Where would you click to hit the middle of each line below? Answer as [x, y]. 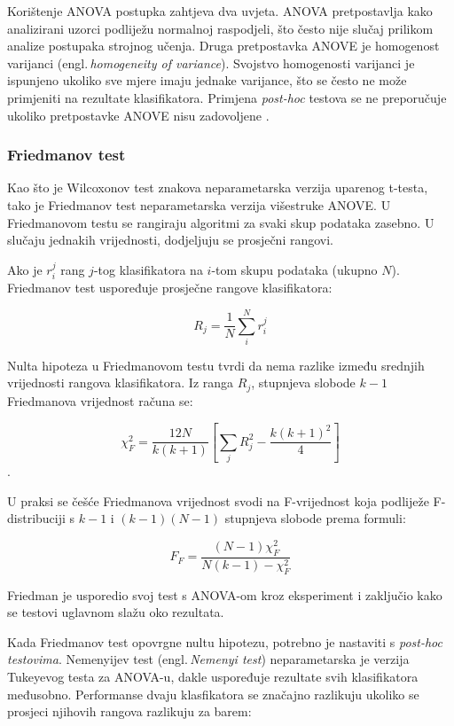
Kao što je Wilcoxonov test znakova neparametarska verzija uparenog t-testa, [218, 187]
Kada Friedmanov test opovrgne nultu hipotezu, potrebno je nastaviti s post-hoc [225, 641]
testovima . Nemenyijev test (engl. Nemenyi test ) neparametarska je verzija [208, 659]
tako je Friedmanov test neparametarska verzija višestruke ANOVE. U [199, 204]
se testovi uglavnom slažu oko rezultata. [116, 612]
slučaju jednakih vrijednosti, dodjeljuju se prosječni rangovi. [171, 240]
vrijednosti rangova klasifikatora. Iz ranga [121, 383]
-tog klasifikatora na [148, 269]
